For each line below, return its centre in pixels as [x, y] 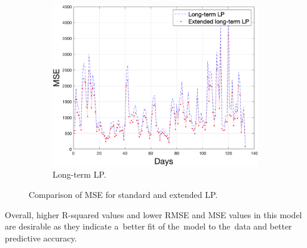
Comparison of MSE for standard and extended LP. [123, 194]
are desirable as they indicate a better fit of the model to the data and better [148, 226]
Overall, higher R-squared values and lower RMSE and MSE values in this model [153, 214]
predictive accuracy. [41, 238]
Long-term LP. [79, 174]
